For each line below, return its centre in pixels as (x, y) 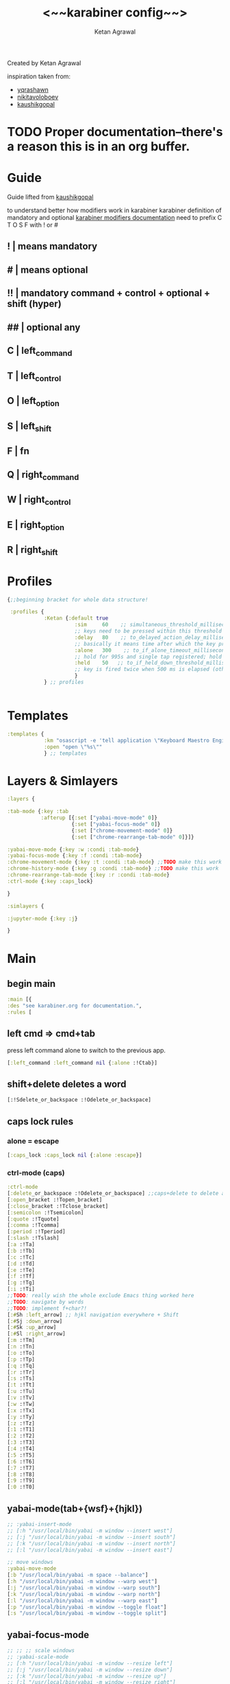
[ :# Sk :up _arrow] (32, 1328)
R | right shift (33, 551)
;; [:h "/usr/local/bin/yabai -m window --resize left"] (90, 1663)
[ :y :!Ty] (21, 1417)
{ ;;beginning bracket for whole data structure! (78, 600)
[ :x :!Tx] (21, 1410)
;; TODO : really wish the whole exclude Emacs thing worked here (101, 1296)
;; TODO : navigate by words (46, 1302)
